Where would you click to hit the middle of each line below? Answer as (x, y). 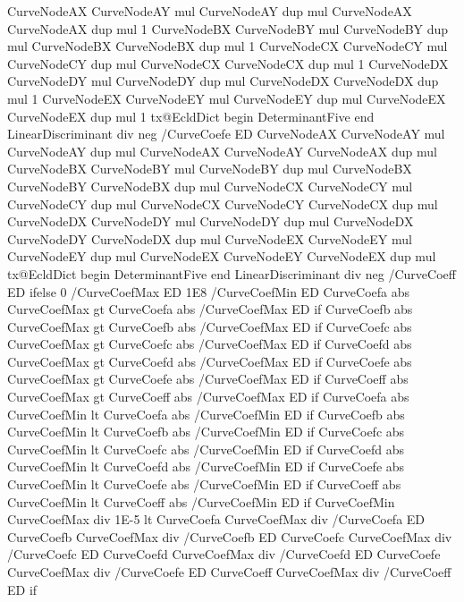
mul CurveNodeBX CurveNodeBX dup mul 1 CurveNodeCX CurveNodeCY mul (228, 46)
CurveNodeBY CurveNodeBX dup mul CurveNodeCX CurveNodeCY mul (210, 186)
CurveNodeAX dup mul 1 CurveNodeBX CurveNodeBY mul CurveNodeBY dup (228, 28)
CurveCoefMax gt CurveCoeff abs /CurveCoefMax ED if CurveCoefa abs (208, 397)
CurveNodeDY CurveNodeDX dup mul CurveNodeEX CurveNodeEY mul (210, 238)
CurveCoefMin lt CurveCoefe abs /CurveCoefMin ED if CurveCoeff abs (204, 484)
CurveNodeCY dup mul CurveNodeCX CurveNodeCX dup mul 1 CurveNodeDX (228, 63)
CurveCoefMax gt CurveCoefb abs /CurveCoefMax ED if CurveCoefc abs (210, 326)
